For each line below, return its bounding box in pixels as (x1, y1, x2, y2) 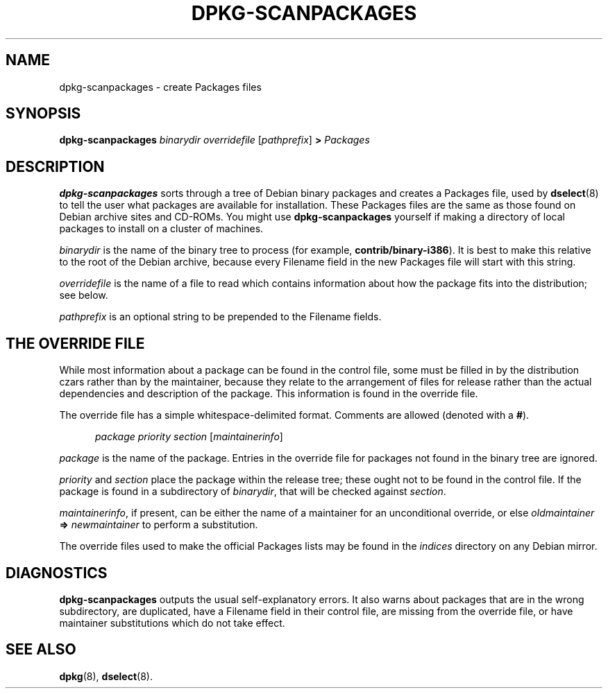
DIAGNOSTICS (6, 564, 108, 582)
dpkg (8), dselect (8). (59, 670, 153, 682)
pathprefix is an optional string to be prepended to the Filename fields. (59, 311, 382, 323)
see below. (59, 289, 108, 302)
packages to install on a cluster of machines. (59, 223, 264, 235)
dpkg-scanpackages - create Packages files (59, 80, 262, 93)
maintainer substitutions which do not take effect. (59, 616, 285, 629)
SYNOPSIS (6, 105, 81, 123)
